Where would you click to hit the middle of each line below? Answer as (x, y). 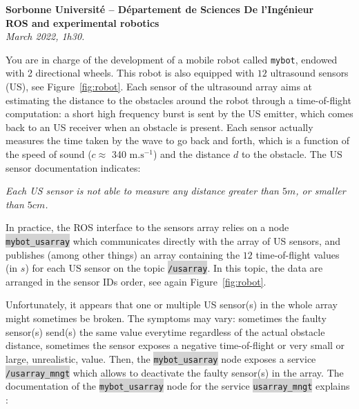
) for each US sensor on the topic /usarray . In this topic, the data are (174, 268)
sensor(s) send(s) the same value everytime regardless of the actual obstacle (165, 331)
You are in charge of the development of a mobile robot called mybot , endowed (172, 59)
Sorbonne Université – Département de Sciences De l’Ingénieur (160, 9)
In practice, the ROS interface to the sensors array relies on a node (147, 227)
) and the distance (192, 154)
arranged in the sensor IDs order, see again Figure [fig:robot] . (136, 281)
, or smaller (321, 191)
